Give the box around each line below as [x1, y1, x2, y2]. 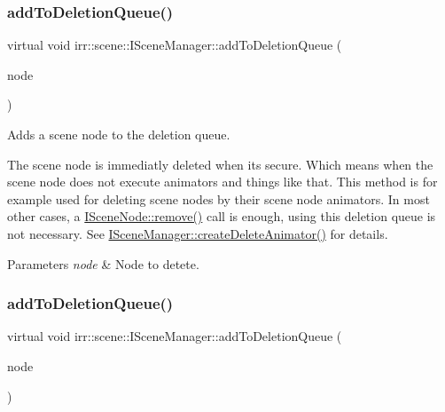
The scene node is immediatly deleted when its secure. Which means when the [7, 154, 433, 173]
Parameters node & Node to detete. [7, 254, 199, 273]
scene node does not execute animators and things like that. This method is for [7, 172, 438, 191]
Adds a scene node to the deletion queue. [7, 125, 230, 143]
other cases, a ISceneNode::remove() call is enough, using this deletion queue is [7, 207, 436, 226]
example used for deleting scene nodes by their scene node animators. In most [7, 189, 430, 208]
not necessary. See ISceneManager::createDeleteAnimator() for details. [7, 224, 388, 242]
